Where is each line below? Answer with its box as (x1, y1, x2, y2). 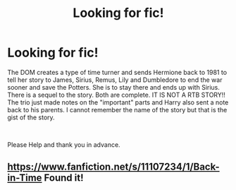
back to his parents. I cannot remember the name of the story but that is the (7, 105, 228, 114)
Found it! (44, 172, 84, 184)
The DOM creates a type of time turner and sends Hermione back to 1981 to (7, 68, 228, 76)
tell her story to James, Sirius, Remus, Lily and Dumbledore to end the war (7, 76, 223, 84)
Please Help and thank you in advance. (7, 140, 121, 149)
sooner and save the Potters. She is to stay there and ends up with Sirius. (7, 83, 221, 91)
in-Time (7, 172, 42, 184)
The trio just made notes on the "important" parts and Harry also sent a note (7, 97, 229, 107)
